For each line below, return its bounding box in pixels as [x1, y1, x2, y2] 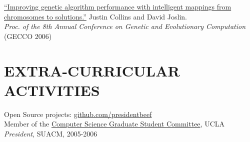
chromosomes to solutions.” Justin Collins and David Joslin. [4, 11, 187, 21]
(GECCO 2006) [4, 30, 52, 41]
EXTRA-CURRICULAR [4, 60, 180, 80]
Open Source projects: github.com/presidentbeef [4, 108, 152, 119]
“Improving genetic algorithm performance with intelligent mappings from [4, 1, 231, 11]
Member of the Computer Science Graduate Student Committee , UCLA [4, 118, 225, 129]
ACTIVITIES [4, 79, 100, 100]
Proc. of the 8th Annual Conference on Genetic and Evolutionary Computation [4, 21, 246, 31]
